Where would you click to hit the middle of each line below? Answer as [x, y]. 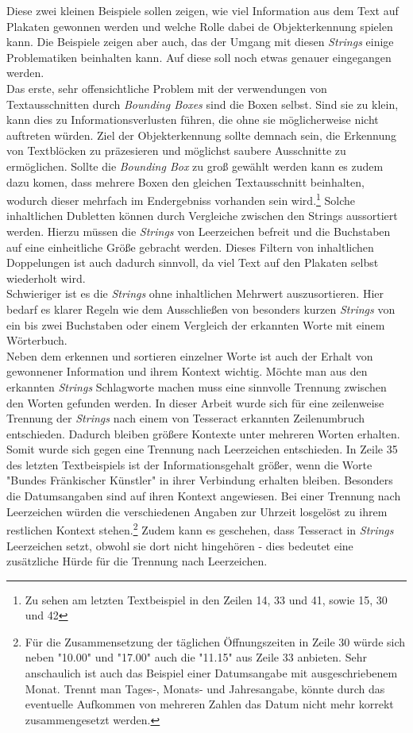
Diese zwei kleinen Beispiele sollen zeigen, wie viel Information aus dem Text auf [203, 10]
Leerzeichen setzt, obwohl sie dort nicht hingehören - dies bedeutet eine [180, 545]
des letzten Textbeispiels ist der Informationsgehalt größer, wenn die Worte [189, 464]
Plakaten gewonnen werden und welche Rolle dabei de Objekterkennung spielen [200, 26]
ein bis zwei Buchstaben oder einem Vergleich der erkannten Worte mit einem [196, 324]
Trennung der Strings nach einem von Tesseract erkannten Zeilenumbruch [186, 418]
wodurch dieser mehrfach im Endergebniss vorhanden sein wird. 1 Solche [181, 199]
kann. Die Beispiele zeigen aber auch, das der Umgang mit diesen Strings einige [200, 42]
